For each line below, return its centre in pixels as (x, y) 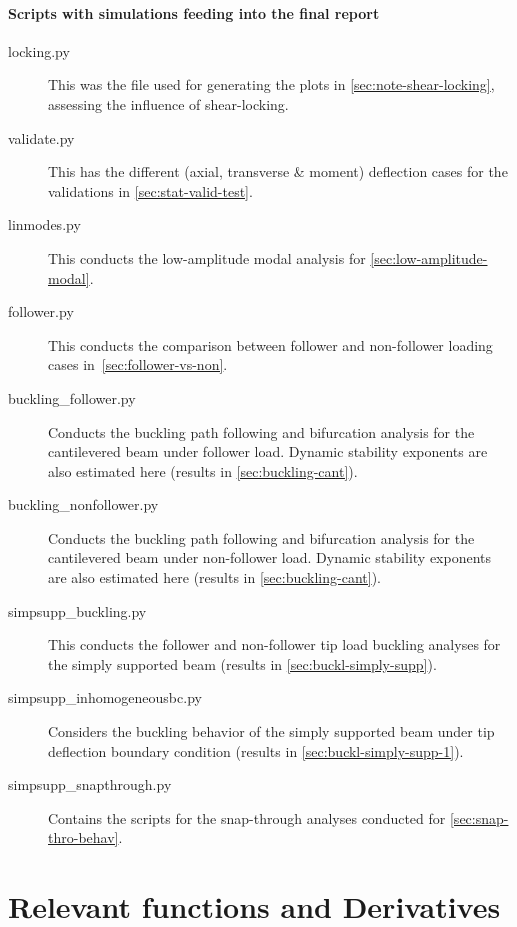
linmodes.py (44, 224)
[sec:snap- (479, 817)
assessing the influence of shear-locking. (168, 103)
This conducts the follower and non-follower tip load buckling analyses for (274, 644)
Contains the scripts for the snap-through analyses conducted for (247, 817)
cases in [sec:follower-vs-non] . (138, 364)
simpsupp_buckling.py (77, 610)
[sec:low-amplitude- (429, 257)
